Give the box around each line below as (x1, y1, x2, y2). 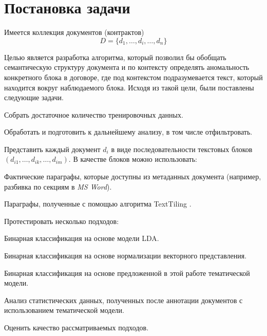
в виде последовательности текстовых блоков (111, 143, 253, 154)
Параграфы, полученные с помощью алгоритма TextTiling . (4, 198, 192, 209)
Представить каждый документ (4, 143, 101, 154)
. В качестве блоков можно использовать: (68, 154, 197, 164)
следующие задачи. (4, 92, 64, 103)
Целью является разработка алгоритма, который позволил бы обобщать (4, 51, 226, 62)
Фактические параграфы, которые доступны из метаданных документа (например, (4, 171, 261, 182)
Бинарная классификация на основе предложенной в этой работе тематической (4, 267, 250, 278)
